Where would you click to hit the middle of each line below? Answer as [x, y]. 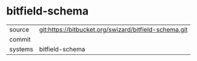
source [19, 30]
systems [21, 49]
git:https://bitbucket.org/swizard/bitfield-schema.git [113, 30]
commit [20, 39]
